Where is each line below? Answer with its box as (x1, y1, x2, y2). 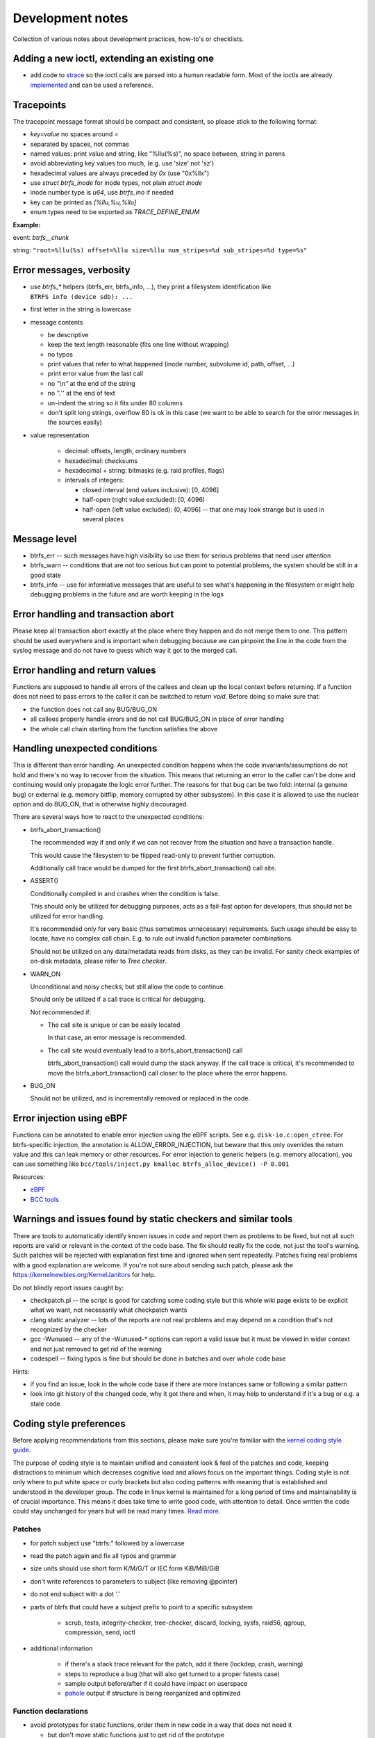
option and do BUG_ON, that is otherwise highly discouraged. (12, 800, 189, 809)
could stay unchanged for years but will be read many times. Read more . (12, 1507, 221, 1516)
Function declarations (12, 1707, 88, 1716)
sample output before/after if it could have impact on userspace (65, 1679, 248, 1687)
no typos (47, 350, 73, 358)
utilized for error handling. (30, 911, 105, 920)
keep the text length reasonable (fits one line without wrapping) (47, 341, 229, 349)
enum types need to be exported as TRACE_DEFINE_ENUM (30, 208, 200, 216)
